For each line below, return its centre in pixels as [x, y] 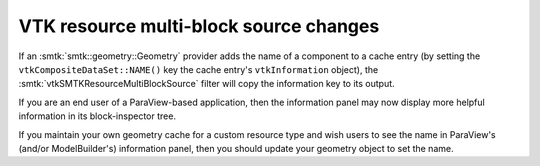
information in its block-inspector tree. [97, 116]
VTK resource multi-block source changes [199, 26]
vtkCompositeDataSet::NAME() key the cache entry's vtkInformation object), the [198, 69]
